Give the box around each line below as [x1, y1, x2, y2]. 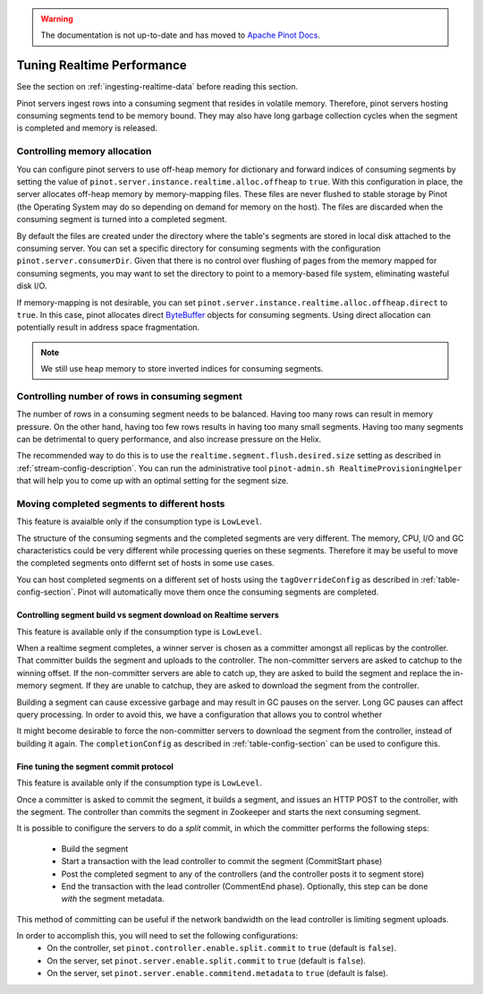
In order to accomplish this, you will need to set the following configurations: [16, 930, 299, 941]
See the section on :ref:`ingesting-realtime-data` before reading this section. [16, 81, 299, 92]
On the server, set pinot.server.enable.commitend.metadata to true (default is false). [47, 968, 389, 979]
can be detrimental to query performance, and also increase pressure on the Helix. [16, 434, 322, 444]
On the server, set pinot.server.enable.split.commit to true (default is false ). [47, 955, 367, 966]
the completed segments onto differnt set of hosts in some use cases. [16, 558, 275, 569]
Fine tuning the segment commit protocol [16, 761, 174, 772]
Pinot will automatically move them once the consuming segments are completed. [77, 587, 379, 597]
